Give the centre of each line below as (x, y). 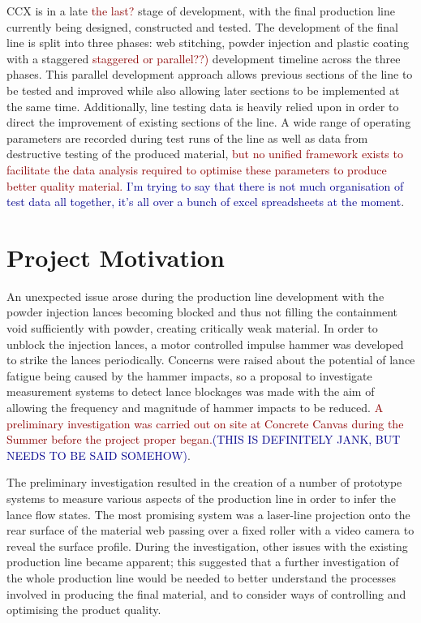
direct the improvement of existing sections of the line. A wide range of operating (209, 122)
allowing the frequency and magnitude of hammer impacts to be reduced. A (195, 407)
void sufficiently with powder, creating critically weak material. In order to (192, 328)
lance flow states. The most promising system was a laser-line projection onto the (208, 514)
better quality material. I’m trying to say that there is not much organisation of (205, 185)
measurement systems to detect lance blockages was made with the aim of (191, 391)
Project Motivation (116, 257)
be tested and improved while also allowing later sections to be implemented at (203, 90)
